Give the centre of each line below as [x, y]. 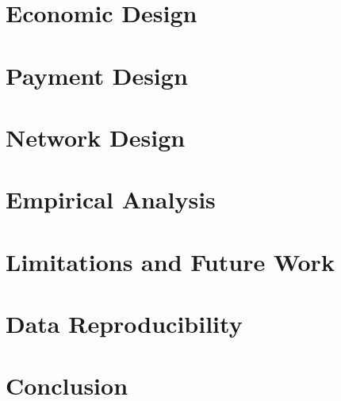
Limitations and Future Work [170, 261]
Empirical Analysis [111, 199]
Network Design [96, 137]
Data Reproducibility [124, 324]
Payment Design [97, 75]
